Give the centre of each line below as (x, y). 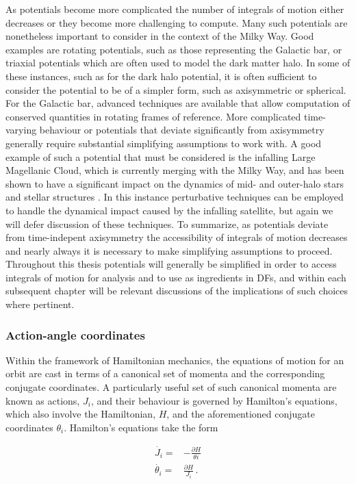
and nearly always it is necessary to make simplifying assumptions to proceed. (169, 250)
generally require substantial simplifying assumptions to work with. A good (164, 143)
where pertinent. (40, 304)
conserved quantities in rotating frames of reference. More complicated (153, 116)
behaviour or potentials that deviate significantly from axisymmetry (182, 130)
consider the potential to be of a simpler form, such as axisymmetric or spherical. (176, 89)
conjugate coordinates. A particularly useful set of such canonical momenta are (171, 387)
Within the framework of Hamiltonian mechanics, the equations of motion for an (175, 360)
